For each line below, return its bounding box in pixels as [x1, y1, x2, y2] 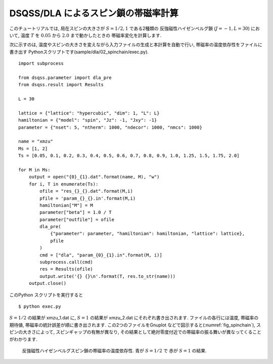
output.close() [28, 280, 67, 286]
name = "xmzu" [18, 138, 53, 144]
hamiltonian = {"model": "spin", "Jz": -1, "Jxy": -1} [18, 117, 157, 123]
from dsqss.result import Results [18, 82, 104, 88]
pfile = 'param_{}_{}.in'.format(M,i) [39, 195, 136, 201]
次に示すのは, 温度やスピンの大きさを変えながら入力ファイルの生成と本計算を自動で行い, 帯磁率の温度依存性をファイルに [9, 42, 262, 48]
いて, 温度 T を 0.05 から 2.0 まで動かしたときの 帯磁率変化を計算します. [9, 32, 162, 38]
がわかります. [9, 336, 38, 342]
